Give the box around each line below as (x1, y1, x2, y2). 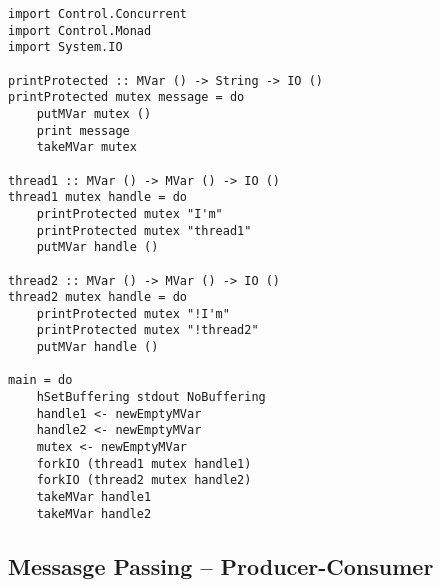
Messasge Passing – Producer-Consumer (8, 550, 434, 581)
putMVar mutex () (36, 106, 152, 121)
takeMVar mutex (36, 140, 137, 155)
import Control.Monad (8, 23, 152, 38)
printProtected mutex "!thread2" (36, 323, 259, 338)
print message (36, 123, 130, 138)
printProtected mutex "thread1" (36, 223, 252, 238)
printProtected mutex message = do (8, 90, 245, 105)
